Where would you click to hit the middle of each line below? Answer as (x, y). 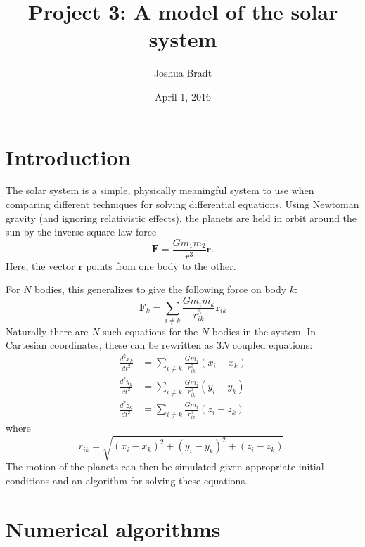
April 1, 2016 (183, 96)
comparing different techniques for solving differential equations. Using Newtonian (182, 204)
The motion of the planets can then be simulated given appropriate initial (165, 466)
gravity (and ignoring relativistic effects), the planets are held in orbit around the (181, 218)
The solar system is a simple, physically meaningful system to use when (160, 190)
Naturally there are (47, 331)
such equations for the (151, 331)
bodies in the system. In (264, 331)
